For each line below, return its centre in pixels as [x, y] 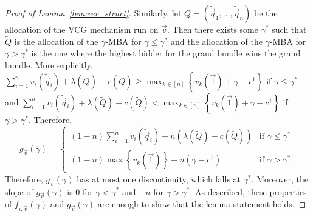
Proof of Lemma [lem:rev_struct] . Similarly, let [93, 13]
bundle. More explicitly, [49, 65]
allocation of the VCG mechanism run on [82, 29]
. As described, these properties [248, 191]
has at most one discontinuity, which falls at [159, 179]
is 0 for [80, 191]
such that [289, 29]
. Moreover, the [280, 179]
